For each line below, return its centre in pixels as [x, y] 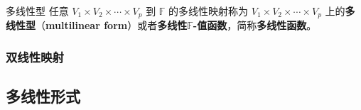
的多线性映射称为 [209, 11]
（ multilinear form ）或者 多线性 [112, 25]
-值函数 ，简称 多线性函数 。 [255, 25]
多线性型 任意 [37, 11]
